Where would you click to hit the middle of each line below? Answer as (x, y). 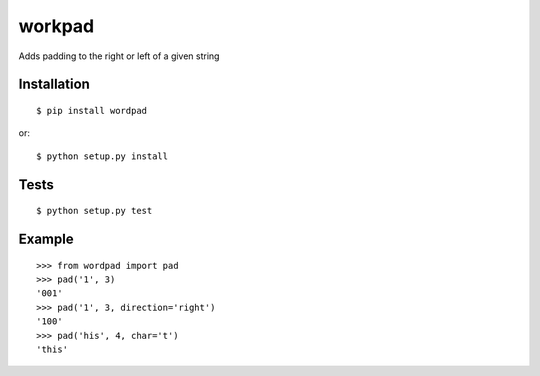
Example (46, 238)
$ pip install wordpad (92, 110)
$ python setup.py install (102, 156)
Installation (54, 84)
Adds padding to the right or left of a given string (119, 56)
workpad (56, 26)
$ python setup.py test (94, 211)
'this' (52, 349)
